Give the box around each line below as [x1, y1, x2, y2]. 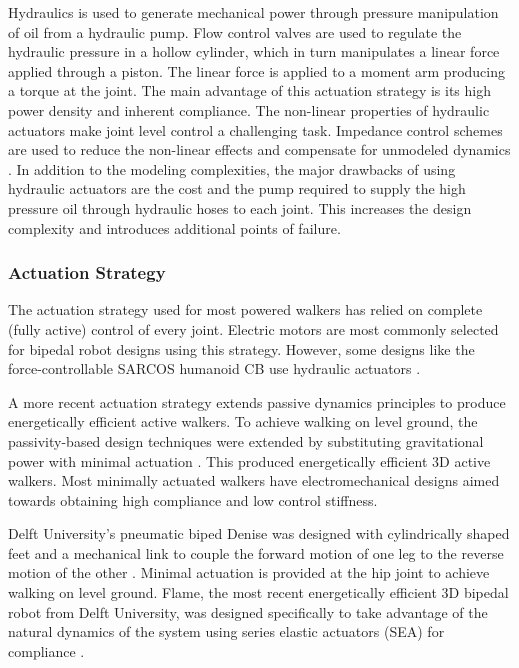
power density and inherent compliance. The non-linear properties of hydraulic [8, 99, 490, 120]
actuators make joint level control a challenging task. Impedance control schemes [8, 119, 503, 140]
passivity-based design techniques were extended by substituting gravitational [8, 430, 484, 451]
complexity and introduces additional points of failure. [8, 217, 341, 238]
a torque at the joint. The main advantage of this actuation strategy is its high [8, 80, 491, 101]
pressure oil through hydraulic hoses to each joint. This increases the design [8, 197, 472, 218]
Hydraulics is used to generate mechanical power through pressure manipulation [8, 2, 499, 22]
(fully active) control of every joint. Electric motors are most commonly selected [8, 318, 499, 339]
